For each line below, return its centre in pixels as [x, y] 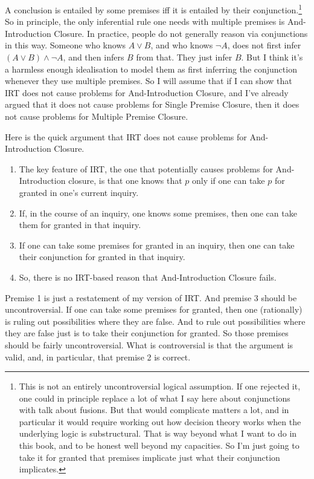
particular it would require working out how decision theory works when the [160, 421]
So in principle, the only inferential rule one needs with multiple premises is [145, 21]
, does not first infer [264, 45]
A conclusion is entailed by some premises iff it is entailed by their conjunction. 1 [154, 9]
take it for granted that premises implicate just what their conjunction [149, 457]
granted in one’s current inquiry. [79, 192]
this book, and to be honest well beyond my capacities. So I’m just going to [159, 445]
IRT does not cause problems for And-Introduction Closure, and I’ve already [147, 92]
